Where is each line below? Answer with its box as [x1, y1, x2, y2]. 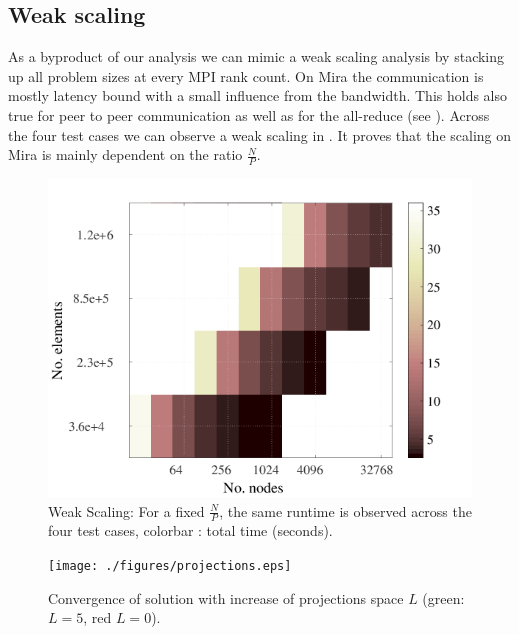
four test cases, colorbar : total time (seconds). [48, 520, 333, 541]
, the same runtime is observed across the [219, 500, 472, 521]
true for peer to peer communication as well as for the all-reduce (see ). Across [8, 104, 490, 125]
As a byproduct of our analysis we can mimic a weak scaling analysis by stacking [8, 46, 505, 67]
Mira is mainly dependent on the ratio [8, 144, 243, 165]
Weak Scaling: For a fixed [48, 500, 205, 521]
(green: [422, 587, 465, 608]
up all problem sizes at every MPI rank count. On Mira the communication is [8, 65, 484, 86]
